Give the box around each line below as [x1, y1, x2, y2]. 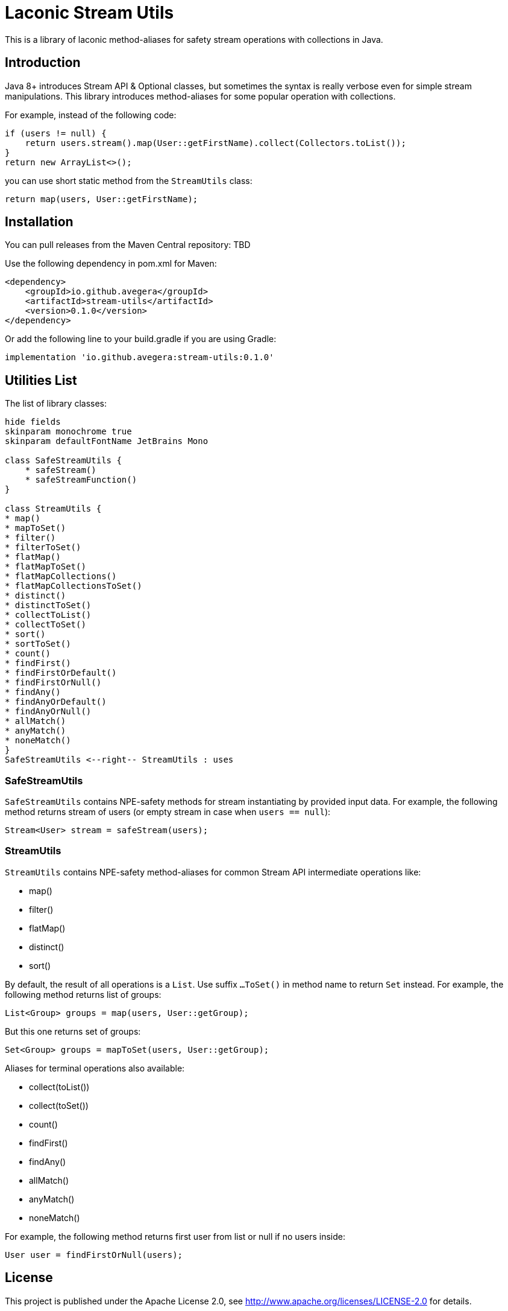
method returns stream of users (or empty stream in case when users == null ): [5, 807, 331, 817]
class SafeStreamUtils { [5, 456, 122, 466]
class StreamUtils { [5, 504, 102, 514]
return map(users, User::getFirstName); [5, 194, 198, 204]
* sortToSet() [5, 639, 71, 649]
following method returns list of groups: [5, 989, 161, 1000]
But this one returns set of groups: [5, 1026, 141, 1036]
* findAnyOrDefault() [5, 697, 107, 707]
